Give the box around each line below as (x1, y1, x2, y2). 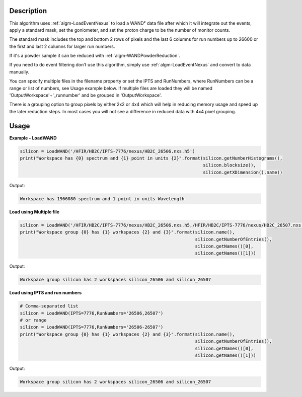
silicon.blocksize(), (203, 163, 256, 168)
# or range (20, 317, 47, 323)
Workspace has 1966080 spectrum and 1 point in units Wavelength (20, 196, 185, 201)
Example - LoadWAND (9, 135, 57, 141)
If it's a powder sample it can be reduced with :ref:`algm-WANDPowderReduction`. (9, 53, 181, 59)
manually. (9, 68, 30, 75)
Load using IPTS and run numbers (9, 290, 82, 296)
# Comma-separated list (20, 303, 79, 309)
